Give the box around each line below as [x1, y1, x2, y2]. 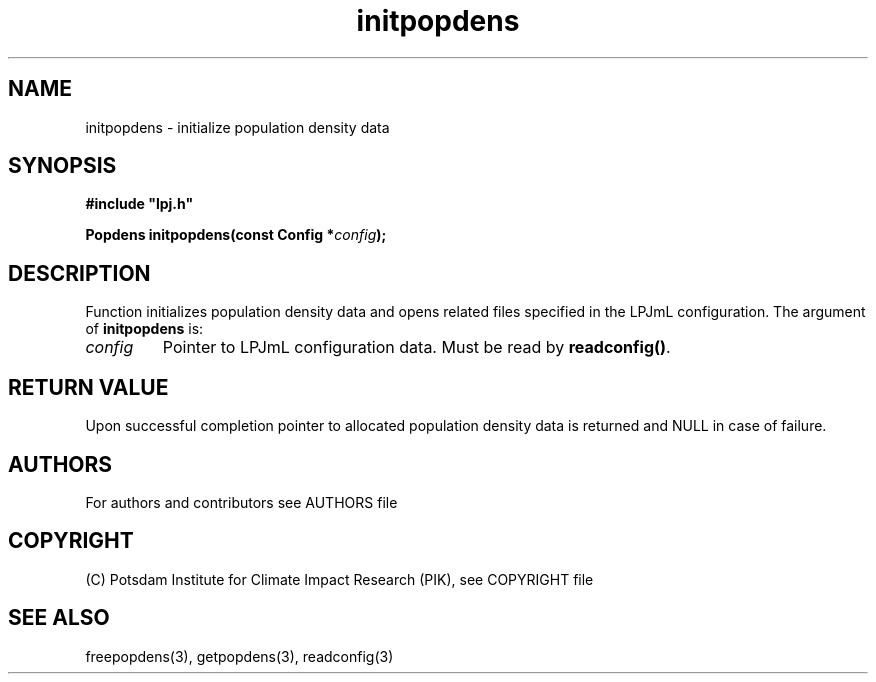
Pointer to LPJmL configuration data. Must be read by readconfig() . [162, 337, 671, 358]
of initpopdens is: [85, 320, 204, 338]
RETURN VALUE [8, 374, 169, 400]
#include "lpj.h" [85, 195, 194, 213]
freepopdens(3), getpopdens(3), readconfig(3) [85, 647, 394, 665]
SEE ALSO [8, 605, 110, 631]
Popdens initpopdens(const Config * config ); [85, 226, 387, 244]
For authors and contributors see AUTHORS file [85, 493, 398, 511]
